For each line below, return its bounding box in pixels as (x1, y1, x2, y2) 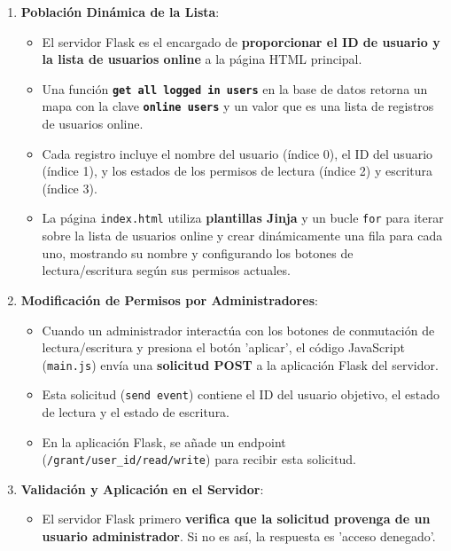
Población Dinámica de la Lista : (20, 3, 220, 20)
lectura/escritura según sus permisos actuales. (42, 261, 291, 279)
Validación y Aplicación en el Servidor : (20, 479, 264, 498)
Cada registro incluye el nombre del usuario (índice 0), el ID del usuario (42, 144, 433, 162)
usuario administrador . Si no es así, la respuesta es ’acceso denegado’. (42, 527, 436, 546)
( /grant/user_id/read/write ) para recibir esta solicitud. (42, 450, 356, 468)
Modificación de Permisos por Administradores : (20, 290, 318, 309)
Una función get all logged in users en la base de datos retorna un (42, 79, 428, 98)
